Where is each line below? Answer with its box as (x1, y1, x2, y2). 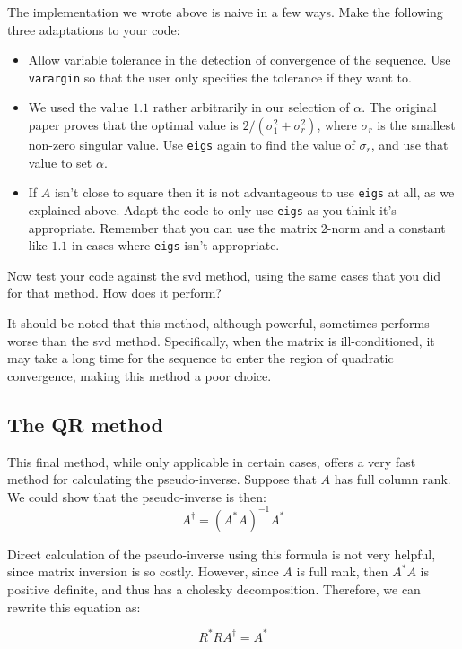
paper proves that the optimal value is (28, 116, 239, 134)
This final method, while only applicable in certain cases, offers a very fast (7, 452, 416, 471)
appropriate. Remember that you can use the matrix (28, 218, 318, 237)
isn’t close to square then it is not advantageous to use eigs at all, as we (54, 183, 455, 202)
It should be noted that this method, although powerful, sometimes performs (7, 314, 430, 333)
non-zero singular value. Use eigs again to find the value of (28, 135, 355, 154)
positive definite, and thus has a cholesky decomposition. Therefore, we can (7, 580, 421, 599)
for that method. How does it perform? (7, 283, 222, 302)
